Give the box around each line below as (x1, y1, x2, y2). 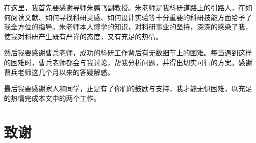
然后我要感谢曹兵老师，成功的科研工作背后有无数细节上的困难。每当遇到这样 (4, 48, 252, 58)
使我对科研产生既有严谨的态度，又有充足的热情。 (4, 31, 162, 41)
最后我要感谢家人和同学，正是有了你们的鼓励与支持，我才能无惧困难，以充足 (4, 83, 252, 94)
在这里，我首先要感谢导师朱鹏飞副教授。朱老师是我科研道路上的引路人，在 (4, 2, 245, 12)
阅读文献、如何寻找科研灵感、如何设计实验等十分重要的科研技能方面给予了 (10, 12, 252, 22)
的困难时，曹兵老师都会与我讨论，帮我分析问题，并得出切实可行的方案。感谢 (4, 57, 252, 67)
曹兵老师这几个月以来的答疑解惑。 (4, 67, 114, 77)
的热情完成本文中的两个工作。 (4, 93, 100, 103)
